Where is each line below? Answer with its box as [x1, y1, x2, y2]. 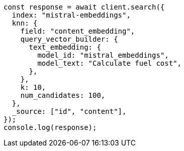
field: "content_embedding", [20, 27, 135, 35]
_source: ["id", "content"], [12, 107, 127, 115]
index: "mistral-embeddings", [12, 11, 131, 19]
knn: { [12, 19, 38, 27]
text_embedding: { [29, 43, 101, 51]
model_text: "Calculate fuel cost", [37, 59, 182, 67]
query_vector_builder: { [20, 35, 118, 43]
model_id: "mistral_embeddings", [37, 51, 169, 59]
